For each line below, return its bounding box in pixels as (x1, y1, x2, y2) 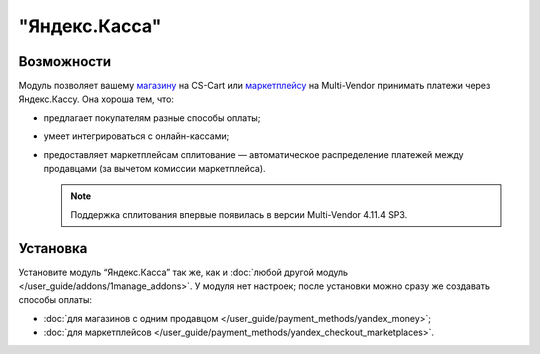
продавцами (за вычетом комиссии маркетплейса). (43, 163, 266, 175)
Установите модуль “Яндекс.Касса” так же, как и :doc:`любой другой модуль (18, 266, 349, 278)
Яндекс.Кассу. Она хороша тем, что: (18, 93, 175, 105)
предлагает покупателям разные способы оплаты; (43, 111, 261, 124)
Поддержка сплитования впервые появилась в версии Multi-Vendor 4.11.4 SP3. (70, 208, 408, 220)
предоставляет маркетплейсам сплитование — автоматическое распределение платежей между (43, 148, 464, 160)
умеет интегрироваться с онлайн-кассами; (43, 130, 230, 142)
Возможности (18, 53, 112, 70)
